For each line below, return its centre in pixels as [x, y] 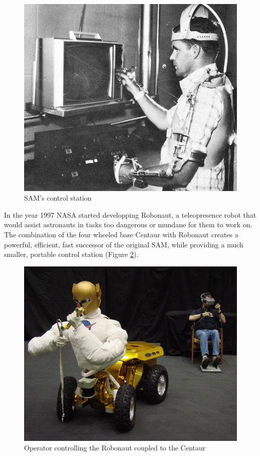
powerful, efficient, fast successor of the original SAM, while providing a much [124, 244]
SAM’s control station [58, 198]
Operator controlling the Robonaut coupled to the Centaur [115, 448]
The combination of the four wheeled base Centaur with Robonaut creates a [121, 235]
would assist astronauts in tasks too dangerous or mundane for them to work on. [128, 224]
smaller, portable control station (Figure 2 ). [71, 254]
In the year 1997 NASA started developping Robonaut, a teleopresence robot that [130, 214]
